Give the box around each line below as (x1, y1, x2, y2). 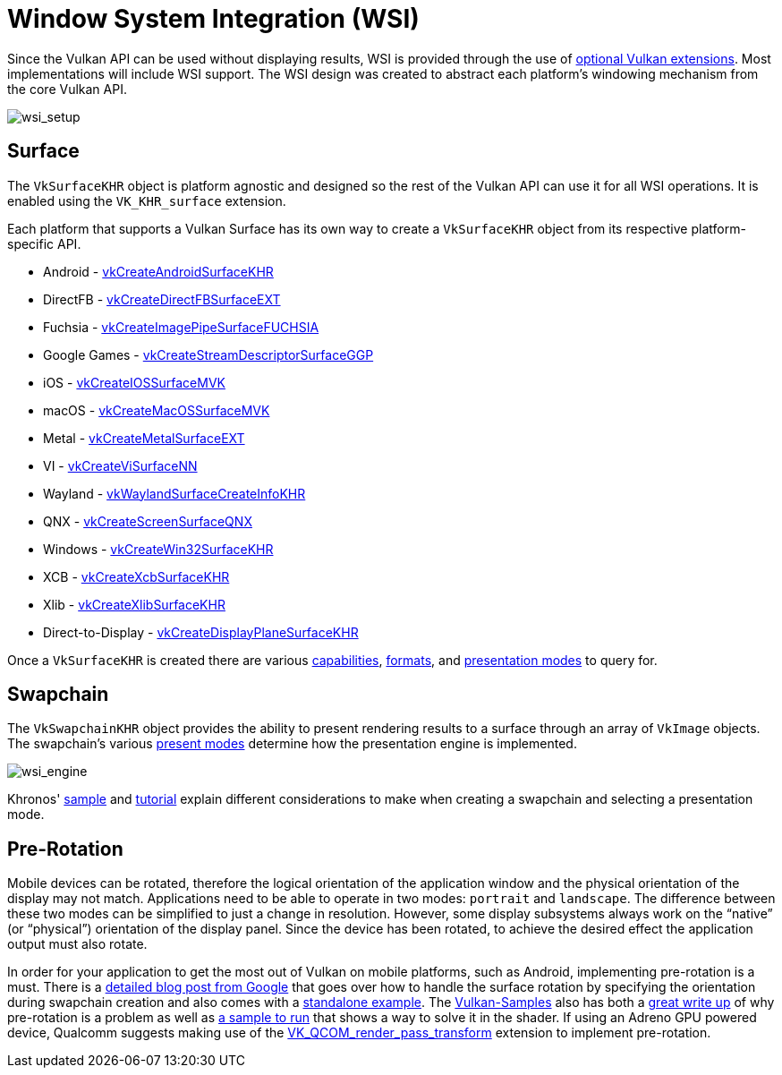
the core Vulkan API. (7, 81, 127, 97)
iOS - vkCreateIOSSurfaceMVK (43, 374, 225, 390)
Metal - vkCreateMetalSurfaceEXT (43, 430, 245, 446)
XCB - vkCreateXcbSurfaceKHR (43, 568, 230, 584)
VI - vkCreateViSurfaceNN (43, 457, 198, 474)
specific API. (7, 235, 81, 252)
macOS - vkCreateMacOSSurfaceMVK (43, 402, 270, 418)
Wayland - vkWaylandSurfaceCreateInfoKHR (43, 485, 306, 501)
